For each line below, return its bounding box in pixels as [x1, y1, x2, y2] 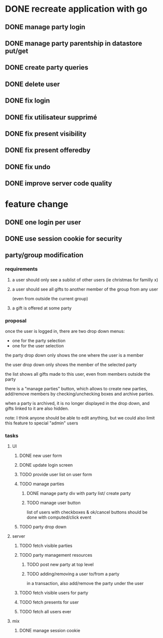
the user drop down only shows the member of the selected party [5, 362, 137, 368]
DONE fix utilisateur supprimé [5, 113, 97, 121]
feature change [5, 199, 69, 210]
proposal [5, 317, 27, 324]
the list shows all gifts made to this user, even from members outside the [5, 371, 150, 377]
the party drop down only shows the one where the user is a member [5, 352, 144, 358]
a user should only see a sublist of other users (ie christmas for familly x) [12, 276, 159, 283]
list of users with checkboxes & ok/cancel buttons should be [26, 510, 147, 515]
